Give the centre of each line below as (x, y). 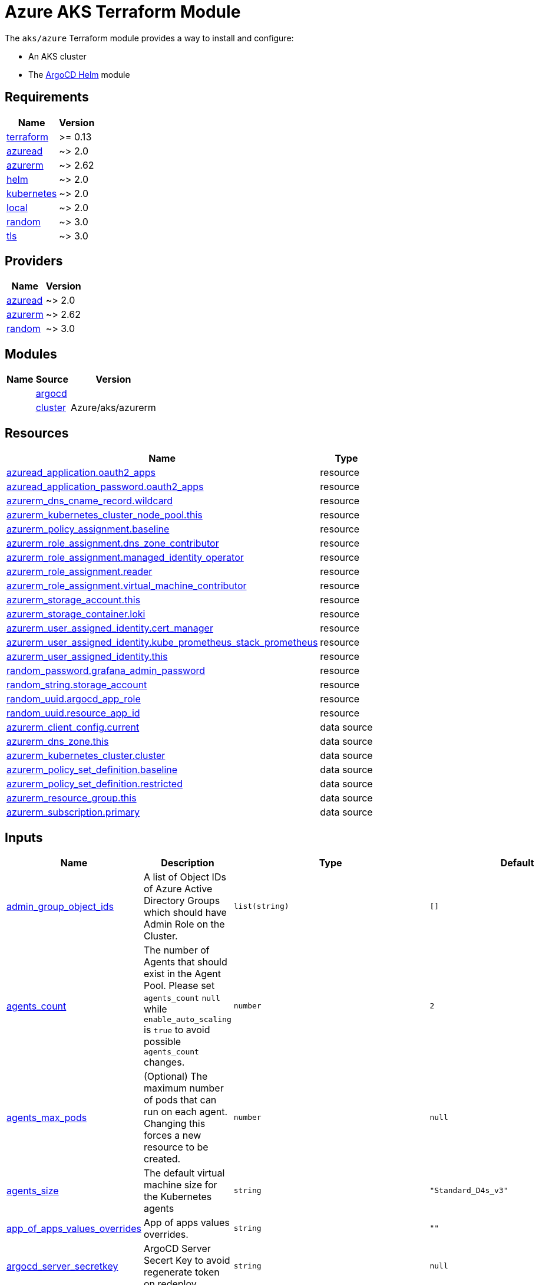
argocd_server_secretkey (62, 1266)
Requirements (47, 97)
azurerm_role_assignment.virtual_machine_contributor (127, 586)
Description (188, 862)
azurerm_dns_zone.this (58, 742)
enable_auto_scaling (188, 1019)
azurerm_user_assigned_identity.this (87, 657)
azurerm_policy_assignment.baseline (88, 529)
